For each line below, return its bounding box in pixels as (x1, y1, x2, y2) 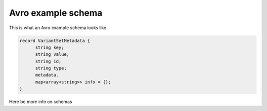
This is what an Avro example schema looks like (9, 25, 106, 31)
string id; (35, 58, 62, 64)
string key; (35, 44, 64, 50)
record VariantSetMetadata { (19, 37, 90, 43)
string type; (35, 66, 67, 71)
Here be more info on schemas (9, 99, 72, 105)
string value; (35, 52, 69, 57)
